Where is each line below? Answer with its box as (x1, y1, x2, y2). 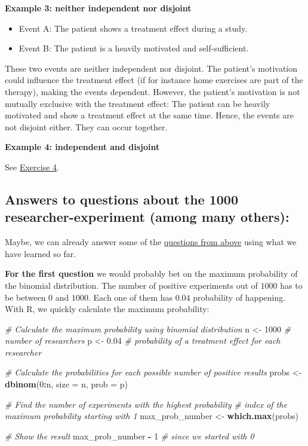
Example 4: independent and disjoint (5, 140, 160, 153)
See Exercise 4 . (5, 160, 59, 173)
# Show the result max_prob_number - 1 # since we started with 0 (5, 429, 254, 442)
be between (5, 291, 46, 303)
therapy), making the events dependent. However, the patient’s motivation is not (5, 85, 300, 97)
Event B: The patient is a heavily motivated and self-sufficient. (19, 42, 249, 54)
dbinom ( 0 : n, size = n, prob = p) (5, 378, 128, 390)
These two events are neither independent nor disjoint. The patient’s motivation (5, 62, 298, 74)
